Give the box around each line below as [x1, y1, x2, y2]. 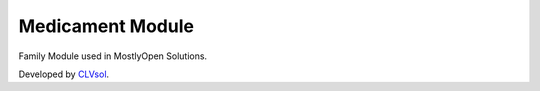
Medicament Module [18, 15, 195, 37]
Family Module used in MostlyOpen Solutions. [18, 50, 208, 62]
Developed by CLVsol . [18, 68, 110, 80]
